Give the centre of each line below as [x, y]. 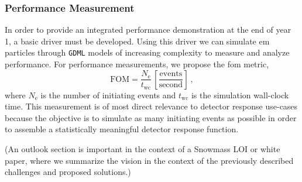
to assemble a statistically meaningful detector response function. [122, 129]
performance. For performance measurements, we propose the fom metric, [137, 64]
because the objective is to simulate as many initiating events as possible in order [151, 117]
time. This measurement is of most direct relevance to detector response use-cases [151, 106]
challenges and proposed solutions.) [68, 172]
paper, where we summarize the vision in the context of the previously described [149, 160]
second [171, 85]
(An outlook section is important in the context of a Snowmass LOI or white [143, 149]
